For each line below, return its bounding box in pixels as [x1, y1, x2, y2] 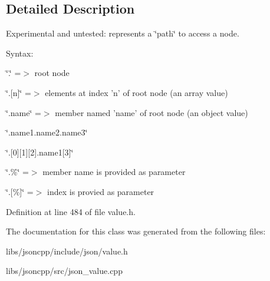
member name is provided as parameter [42, 166, 186, 178]
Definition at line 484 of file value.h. [6, 205, 136, 217]
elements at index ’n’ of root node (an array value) [45, 86, 228, 98]
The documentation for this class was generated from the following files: [6, 225, 266, 237]
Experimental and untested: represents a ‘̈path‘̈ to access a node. [6, 27, 239, 39]
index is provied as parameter [47, 185, 154, 197]
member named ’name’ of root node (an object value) [55, 106, 248, 118]
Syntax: [6, 47, 34, 59]
